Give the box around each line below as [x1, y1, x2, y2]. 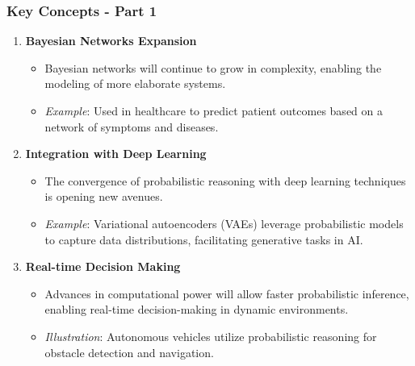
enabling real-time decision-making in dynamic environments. [44, 301, 349, 318]
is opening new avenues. [44, 188, 163, 205]
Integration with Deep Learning [25, 145, 207, 162]
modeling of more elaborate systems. [44, 75, 226, 92]
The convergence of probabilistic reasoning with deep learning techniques [44, 172, 406, 189]
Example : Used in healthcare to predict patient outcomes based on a [44, 102, 383, 119]
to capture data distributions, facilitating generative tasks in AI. [44, 231, 363, 247]
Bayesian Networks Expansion [25, 32, 197, 49]
